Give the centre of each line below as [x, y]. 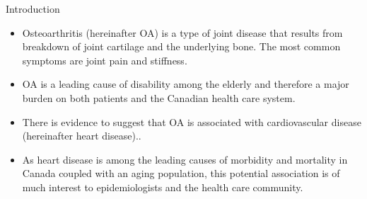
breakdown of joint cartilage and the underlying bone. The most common [181, 46]
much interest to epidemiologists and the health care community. [163, 187]
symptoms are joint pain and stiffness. [105, 60]
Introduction [33, 8]
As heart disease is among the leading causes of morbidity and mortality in [185, 159]
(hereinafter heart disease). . [82, 136]
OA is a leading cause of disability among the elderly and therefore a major [186, 84]
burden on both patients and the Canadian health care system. [159, 97]
